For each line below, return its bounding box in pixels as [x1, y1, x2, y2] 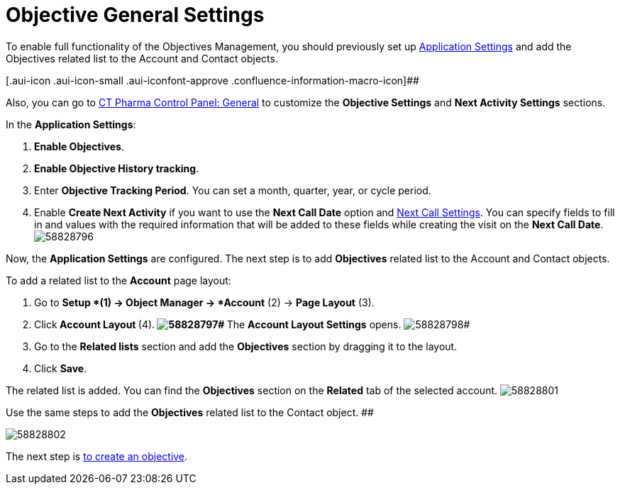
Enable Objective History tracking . [34, 162, 199, 174]
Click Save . [34, 362, 87, 374]
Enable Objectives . [34, 140, 124, 152]
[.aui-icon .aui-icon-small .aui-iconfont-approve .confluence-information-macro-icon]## [6, 74, 419, 87]
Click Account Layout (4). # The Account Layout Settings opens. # [34, 318, 470, 330]
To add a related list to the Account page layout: [6, 274, 231, 286]
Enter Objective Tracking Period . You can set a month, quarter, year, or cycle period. [34, 184, 431, 196]
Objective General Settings [6, 3, 265, 27]
